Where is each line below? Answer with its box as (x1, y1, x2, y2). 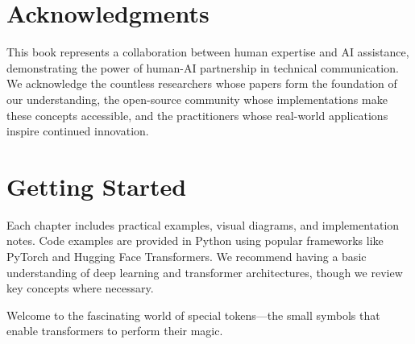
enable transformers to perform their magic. (6, 322, 223, 339)
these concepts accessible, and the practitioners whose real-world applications (6, 106, 388, 123)
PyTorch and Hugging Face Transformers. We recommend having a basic (6, 248, 367, 264)
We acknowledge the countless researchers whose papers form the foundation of (6, 75, 397, 92)
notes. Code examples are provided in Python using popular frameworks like (6, 232, 384, 249)
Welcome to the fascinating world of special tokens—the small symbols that (6, 306, 380, 323)
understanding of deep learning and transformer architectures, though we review (6, 263, 403, 280)
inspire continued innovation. (6, 122, 149, 139)
